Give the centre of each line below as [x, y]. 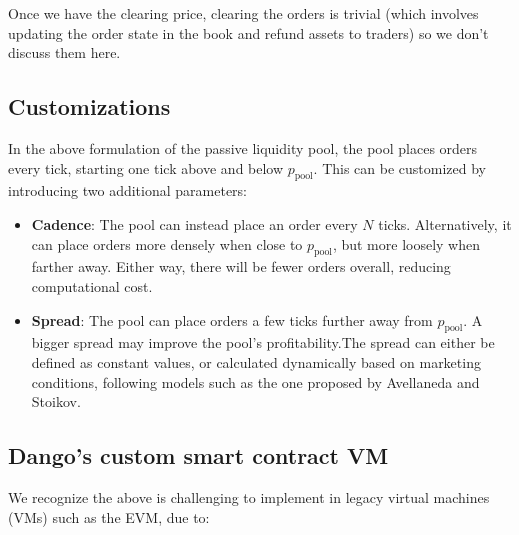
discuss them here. [64, 52]
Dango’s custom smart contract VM [198, 455]
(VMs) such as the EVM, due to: [109, 516]
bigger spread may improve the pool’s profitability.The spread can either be [263, 342]
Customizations [89, 106]
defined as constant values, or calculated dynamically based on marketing [256, 361]
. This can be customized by [399, 167]
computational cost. [92, 285]
